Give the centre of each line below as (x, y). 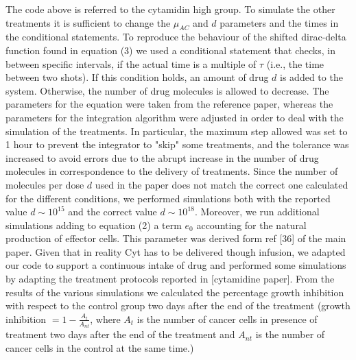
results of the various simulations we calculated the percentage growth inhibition (175, 292)
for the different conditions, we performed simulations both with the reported (168, 198)
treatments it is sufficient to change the (88, 22)
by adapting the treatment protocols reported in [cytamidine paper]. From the (170, 279)
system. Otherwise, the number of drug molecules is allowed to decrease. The (167, 90)
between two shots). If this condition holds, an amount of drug (137, 77)
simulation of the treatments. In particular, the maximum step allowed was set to (177, 131)
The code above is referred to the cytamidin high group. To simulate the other (170, 9)
